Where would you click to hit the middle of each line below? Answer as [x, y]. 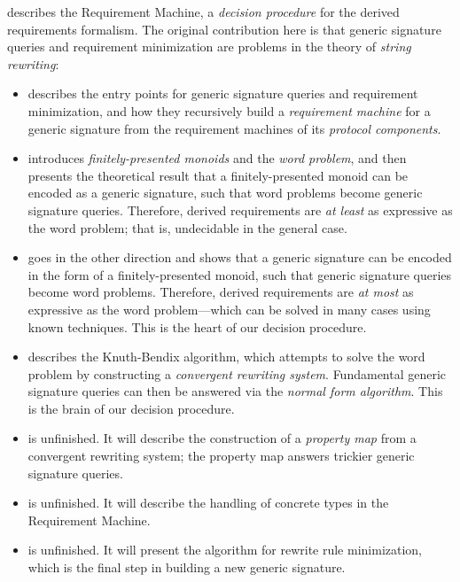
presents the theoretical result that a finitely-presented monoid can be [218, 175]
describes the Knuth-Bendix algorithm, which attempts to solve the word [226, 357]
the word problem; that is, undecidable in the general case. [187, 227]
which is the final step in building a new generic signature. [187, 567]
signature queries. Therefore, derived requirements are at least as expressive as [240, 210]
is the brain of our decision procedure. [131, 408]
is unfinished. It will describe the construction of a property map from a [222, 438]
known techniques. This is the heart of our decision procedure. [197, 326]
